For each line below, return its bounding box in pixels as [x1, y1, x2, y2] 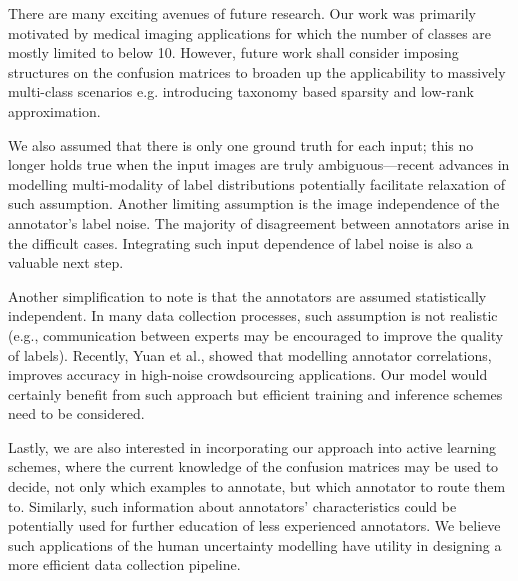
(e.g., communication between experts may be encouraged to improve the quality [8, 324, 504, 345]
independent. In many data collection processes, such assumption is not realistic [8, 305, 498, 326]
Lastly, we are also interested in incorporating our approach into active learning [8, 436, 496, 457]
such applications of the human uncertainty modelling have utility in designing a [8, 534, 502, 555]
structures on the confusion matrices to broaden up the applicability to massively [8, 61, 506, 82]
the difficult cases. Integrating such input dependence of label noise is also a [8, 232, 473, 253]
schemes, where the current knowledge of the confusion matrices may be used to [8, 456, 499, 477]
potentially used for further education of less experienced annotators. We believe [8, 515, 501, 536]
